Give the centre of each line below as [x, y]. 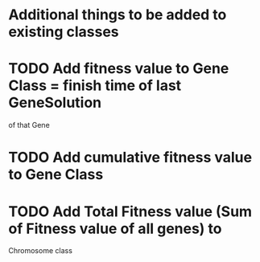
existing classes [64, 32]
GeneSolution [55, 103]
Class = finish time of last [95, 86]
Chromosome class [40, 251]
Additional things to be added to [118, 15]
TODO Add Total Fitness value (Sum [130, 211]
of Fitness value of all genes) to [115, 229]
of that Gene [29, 125]
